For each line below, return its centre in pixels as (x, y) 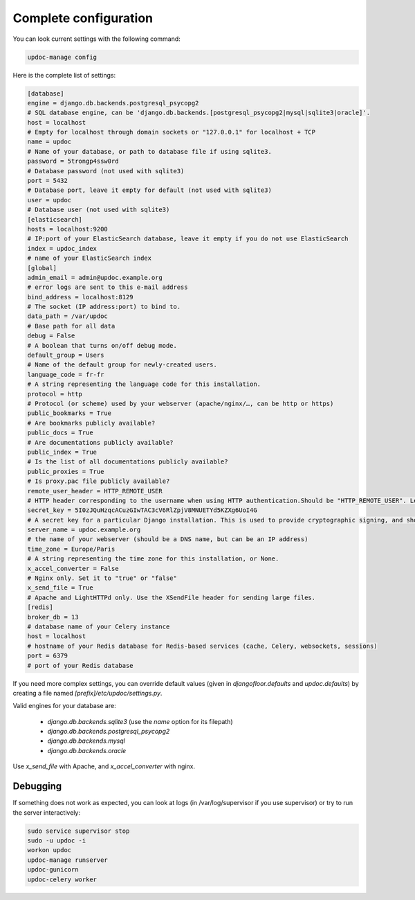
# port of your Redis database (81, 665)
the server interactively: (47, 812)
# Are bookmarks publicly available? (91, 423)
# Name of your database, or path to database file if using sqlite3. (150, 151)
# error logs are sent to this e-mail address (108, 287)
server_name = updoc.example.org (84, 530)
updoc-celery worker (62, 879)
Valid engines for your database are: (65, 706)
